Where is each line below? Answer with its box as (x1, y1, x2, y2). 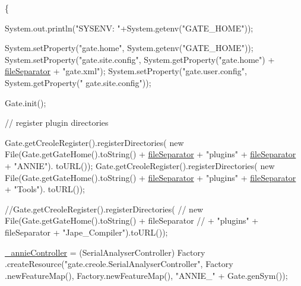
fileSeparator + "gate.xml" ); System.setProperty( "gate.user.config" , (5, 65, 247, 77)
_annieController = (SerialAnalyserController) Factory (5, 246, 205, 258)
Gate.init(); (5, 96, 46, 109)
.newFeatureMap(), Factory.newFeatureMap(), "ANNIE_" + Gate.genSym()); (5, 269, 288, 281)
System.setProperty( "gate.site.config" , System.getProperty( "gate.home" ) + (5, 53, 275, 65)
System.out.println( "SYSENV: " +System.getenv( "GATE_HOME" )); (5, 21, 254, 34)
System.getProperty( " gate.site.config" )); (5, 76, 151, 88)
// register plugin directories (5, 116, 109, 129)
